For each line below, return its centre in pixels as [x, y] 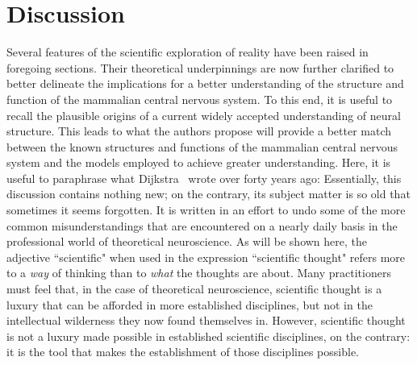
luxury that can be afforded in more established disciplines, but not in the [190, 304]
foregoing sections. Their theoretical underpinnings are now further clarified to [200, 67]
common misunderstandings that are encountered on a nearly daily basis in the [202, 225]
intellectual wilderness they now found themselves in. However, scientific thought [206, 320]
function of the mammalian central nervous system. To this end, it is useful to [200, 99]
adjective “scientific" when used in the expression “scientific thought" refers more [206, 257]
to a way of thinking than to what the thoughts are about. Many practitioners [199, 273]
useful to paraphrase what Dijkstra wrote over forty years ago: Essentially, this [204, 178]
